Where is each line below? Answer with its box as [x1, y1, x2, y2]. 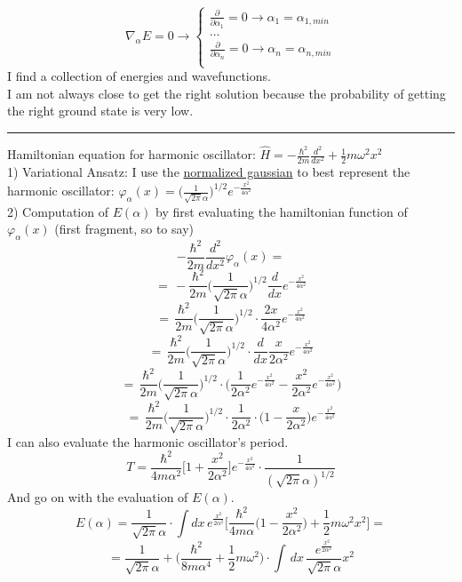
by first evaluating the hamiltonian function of [155, 202, 408, 220]
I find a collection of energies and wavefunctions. [7, 67, 271, 85]
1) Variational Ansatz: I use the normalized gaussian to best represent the [7, 163, 410, 181]
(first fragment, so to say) [54, 219, 194, 238]
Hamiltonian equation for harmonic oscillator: [7, 145, 256, 163]
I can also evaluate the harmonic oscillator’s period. [7, 432, 289, 450]
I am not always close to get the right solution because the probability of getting [7, 84, 446, 102]
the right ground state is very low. [7, 101, 194, 120]
